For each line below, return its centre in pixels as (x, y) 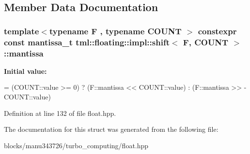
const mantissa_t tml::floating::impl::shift (87, 42)
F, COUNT (206, 42)
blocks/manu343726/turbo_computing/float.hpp (76, 145)
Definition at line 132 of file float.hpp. (60, 113)
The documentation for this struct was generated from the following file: (111, 129)
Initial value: (25, 71)
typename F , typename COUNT (115, 31)
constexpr (217, 31)
